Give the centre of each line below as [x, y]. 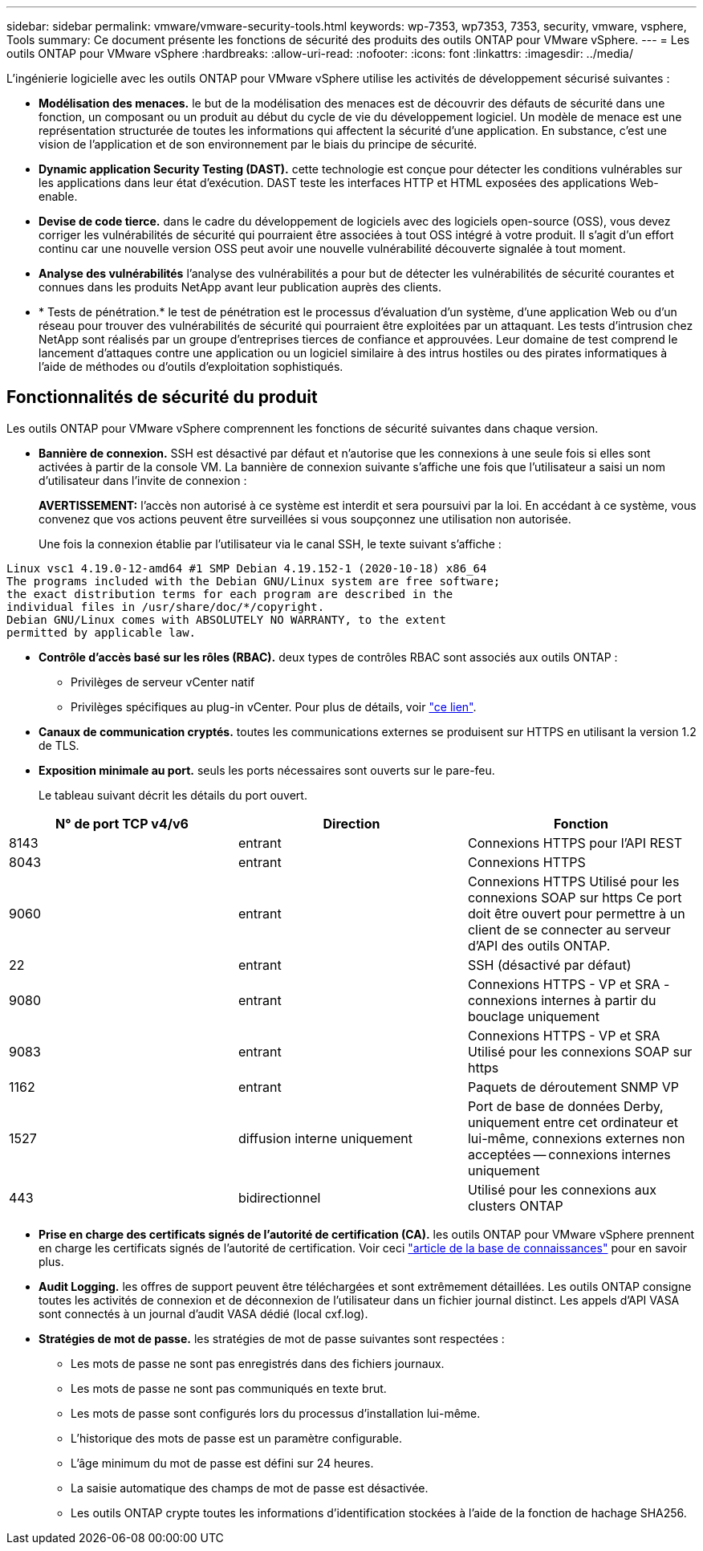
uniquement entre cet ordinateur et [573, 1122]
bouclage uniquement [533, 1016]
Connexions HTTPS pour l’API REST [575, 843]
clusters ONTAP [515, 1205]
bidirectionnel [279, 1197]
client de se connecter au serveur [569, 929]
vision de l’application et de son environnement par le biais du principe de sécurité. [258, 144]
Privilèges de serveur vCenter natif [163, 682]
